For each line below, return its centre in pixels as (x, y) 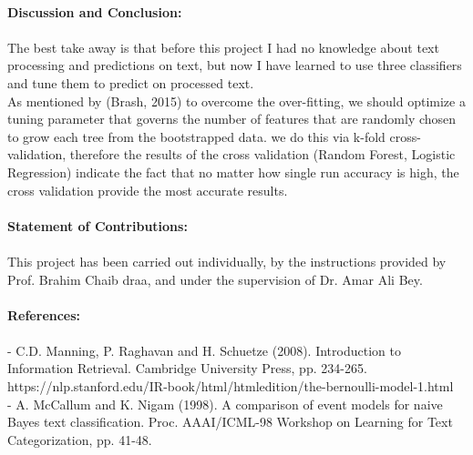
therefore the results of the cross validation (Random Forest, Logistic (262, 154)
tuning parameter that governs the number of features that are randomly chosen (232, 119)
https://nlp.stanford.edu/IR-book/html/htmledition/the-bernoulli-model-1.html (231, 386)
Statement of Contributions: (98, 225)
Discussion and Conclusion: (95, 11)
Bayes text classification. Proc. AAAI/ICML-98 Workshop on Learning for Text (230, 422)
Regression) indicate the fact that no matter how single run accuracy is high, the (233, 172)
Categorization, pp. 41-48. (80, 439)
